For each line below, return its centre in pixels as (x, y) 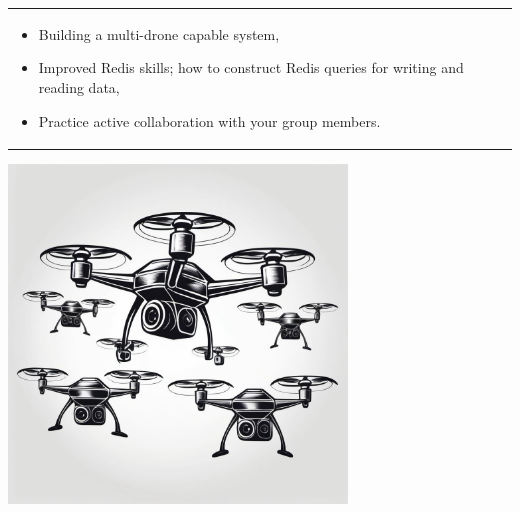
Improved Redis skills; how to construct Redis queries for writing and (251, 67)
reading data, (79, 86)
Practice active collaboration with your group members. (209, 120)
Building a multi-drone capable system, (159, 33)
